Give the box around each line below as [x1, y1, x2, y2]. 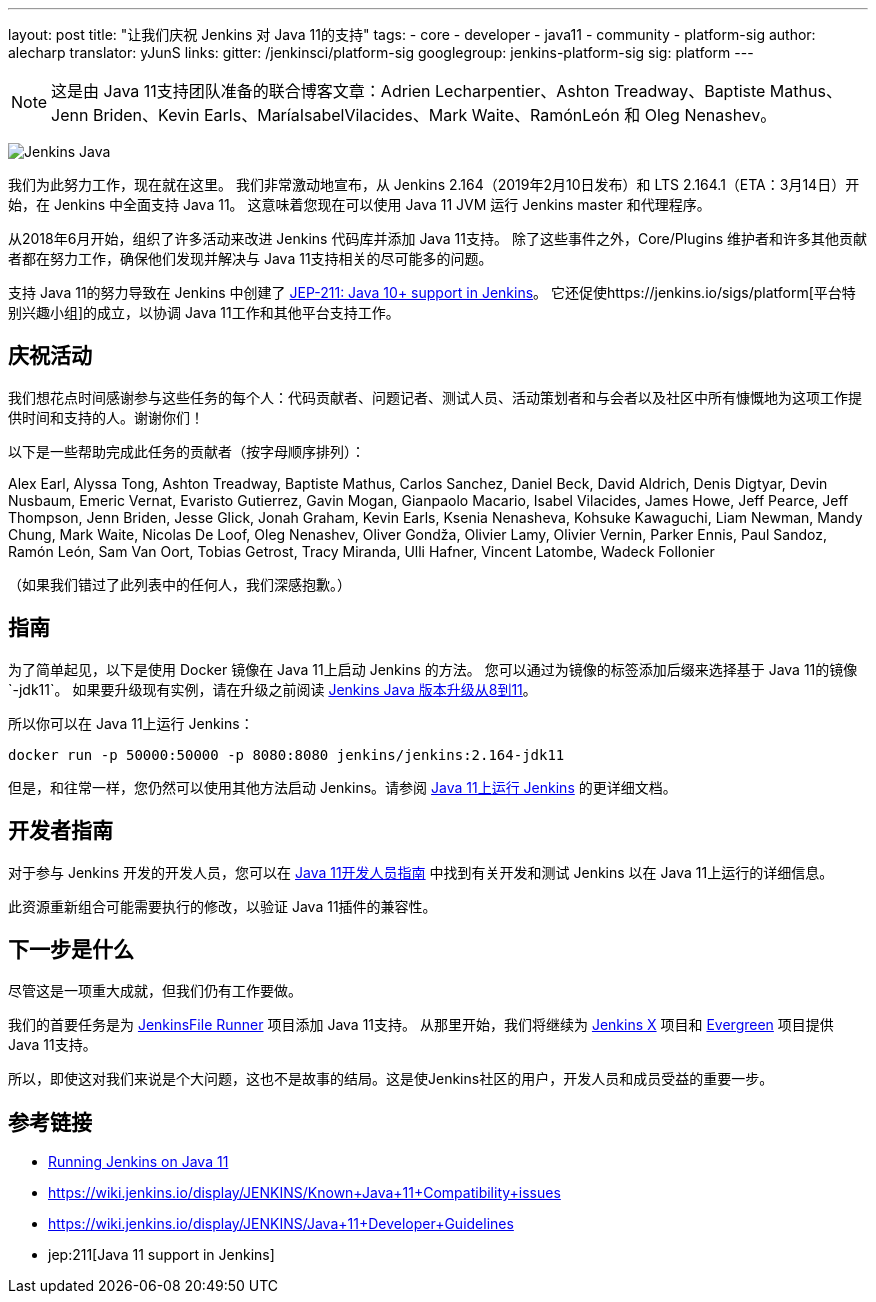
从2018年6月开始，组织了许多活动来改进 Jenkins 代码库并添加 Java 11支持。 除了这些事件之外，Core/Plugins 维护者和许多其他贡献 [8, 230, 868, 247]
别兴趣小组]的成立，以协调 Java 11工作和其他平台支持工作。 [8, 304, 400, 321]
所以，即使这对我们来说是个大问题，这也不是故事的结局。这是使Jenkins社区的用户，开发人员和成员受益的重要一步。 [8, 1070, 774, 1088]
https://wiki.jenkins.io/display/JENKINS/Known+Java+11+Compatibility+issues [48, 1184, 561, 1202]
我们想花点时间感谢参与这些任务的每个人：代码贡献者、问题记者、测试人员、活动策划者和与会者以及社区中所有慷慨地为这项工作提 [8, 388, 862, 406]
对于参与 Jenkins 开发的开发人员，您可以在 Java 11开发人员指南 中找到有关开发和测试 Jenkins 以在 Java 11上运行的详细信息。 [8, 863, 834, 881]
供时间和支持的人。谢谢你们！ [8, 408, 204, 426]
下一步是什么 [8, 936, 134, 962]
